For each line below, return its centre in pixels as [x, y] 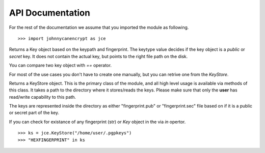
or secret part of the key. [34, 113]
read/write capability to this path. [42, 97]
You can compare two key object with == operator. [60, 66]
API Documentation [50, 13]
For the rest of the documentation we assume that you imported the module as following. [99, 27]
